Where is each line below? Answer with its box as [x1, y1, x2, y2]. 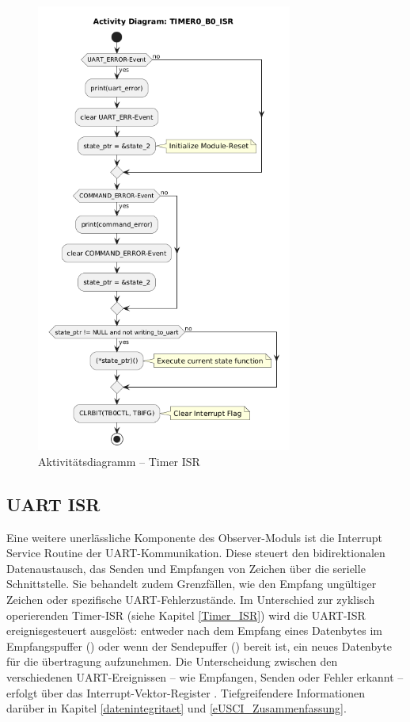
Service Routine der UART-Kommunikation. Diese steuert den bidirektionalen [6, 544, 385, 561]
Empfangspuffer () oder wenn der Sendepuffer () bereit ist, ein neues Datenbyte [6, 637, 392, 654]
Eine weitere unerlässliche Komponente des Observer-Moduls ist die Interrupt [6, 529, 382, 545]
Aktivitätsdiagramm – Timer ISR [38, 453, 200, 469]
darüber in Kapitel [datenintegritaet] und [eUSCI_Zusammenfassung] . [6, 700, 347, 716]
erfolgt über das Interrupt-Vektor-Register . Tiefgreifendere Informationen [6, 684, 366, 701]
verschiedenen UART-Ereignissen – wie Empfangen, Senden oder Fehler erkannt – [6, 668, 404, 685]
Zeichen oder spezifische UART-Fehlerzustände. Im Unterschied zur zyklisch [6, 590, 375, 607]
